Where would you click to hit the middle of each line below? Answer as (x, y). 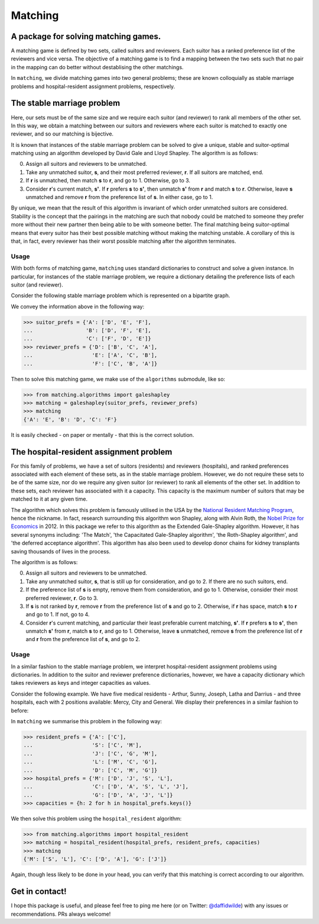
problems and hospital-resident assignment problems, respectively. (93, 86)
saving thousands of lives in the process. (61, 551)
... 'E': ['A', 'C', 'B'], (90, 355)
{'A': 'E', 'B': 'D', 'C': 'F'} (70, 419)
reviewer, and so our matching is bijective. (62, 134)
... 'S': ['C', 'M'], (82, 745)
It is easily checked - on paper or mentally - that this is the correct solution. (102, 434)
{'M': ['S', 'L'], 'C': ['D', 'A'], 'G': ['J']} (95, 859)
